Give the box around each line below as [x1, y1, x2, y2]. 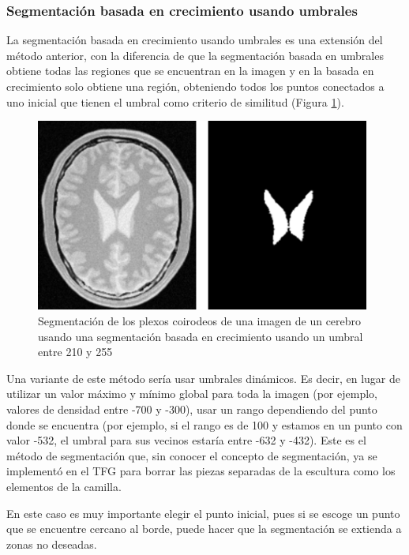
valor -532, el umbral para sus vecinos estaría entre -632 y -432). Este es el [6, 432, 366, 448]
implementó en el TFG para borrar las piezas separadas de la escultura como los [6, 463, 396, 479]
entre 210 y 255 [38, 343, 113, 360]
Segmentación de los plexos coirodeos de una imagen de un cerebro [38, 312, 362, 328]
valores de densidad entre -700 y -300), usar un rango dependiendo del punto [6, 400, 377, 417]
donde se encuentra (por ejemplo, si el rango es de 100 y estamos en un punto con [6, 416, 403, 433]
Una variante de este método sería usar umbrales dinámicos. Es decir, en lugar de [6, 369, 401, 386]
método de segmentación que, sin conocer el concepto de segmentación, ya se [6, 447, 377, 463]
